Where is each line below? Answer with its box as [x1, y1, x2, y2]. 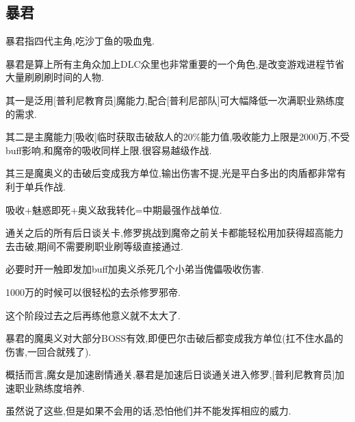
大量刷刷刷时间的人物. [5, 70, 104, 84]
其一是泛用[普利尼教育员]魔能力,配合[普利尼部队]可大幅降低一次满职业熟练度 [5, 92, 345, 107]
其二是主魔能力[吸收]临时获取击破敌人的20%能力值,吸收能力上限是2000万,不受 [5, 129, 350, 144]
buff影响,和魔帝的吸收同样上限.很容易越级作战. [5, 142, 212, 157]
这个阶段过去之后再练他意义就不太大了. [5, 308, 181, 322]
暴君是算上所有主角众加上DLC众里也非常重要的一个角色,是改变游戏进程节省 [5, 56, 345, 71]
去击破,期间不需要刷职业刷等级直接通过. [5, 238, 183, 253]
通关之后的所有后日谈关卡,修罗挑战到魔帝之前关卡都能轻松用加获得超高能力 [5, 225, 343, 240]
